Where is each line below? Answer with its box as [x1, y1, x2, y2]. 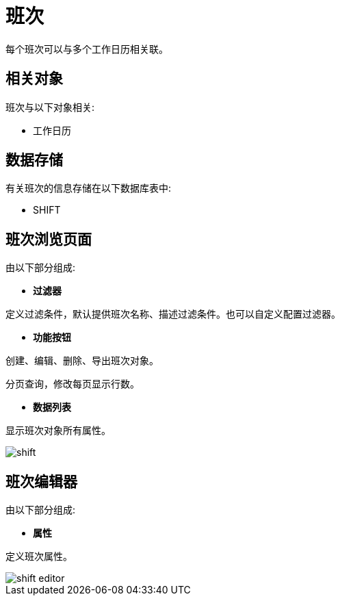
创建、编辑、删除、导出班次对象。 [5, 355, 159, 367]
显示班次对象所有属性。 [5, 424, 111, 437]
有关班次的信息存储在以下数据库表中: [5, 182, 172, 194]
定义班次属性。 [5, 550, 73, 563]
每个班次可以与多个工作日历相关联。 [5, 42, 168, 55]
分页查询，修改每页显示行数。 [5, 378, 140, 390]
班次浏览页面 [5, 230, 92, 248]
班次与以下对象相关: [5, 101, 95, 113]
